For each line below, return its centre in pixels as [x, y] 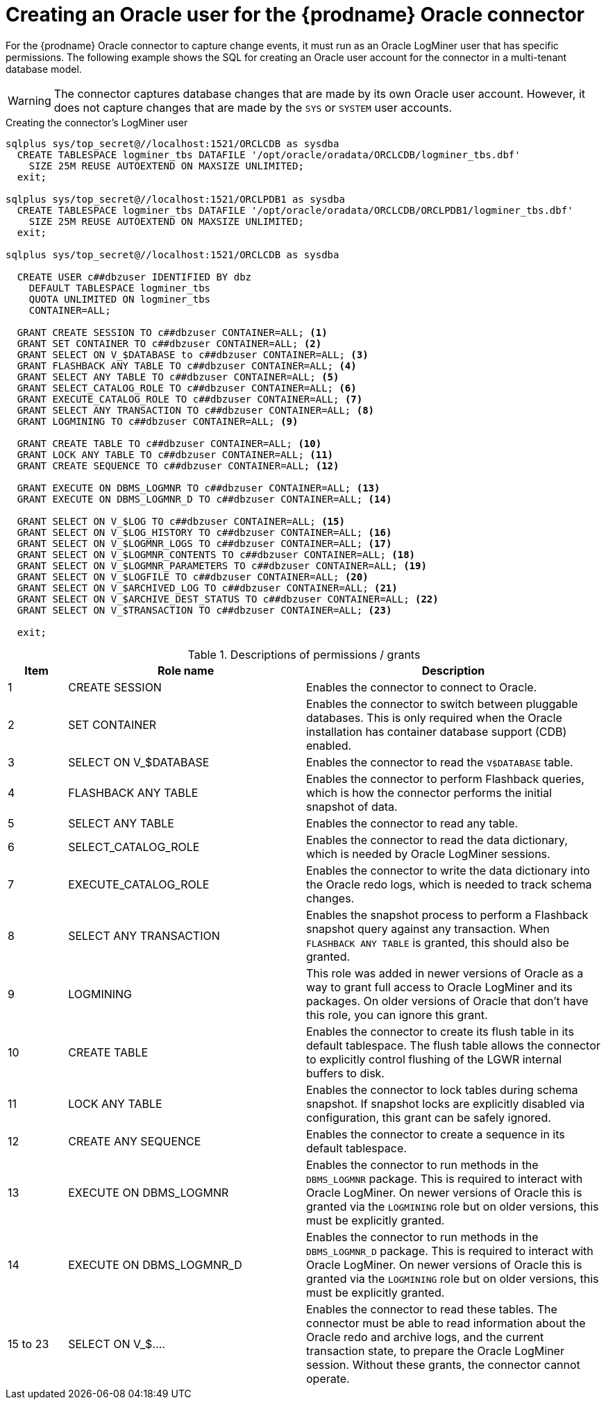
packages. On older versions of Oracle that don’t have [447, 1001]
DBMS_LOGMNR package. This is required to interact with [444, 1178]
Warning [30, 100]
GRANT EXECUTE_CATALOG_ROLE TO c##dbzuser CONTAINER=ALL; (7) [190, 399]
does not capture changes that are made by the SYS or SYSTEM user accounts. [253, 107]
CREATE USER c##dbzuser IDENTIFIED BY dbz [134, 277]
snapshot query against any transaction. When [428, 928]
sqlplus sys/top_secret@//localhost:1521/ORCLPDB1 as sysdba [175, 199]
